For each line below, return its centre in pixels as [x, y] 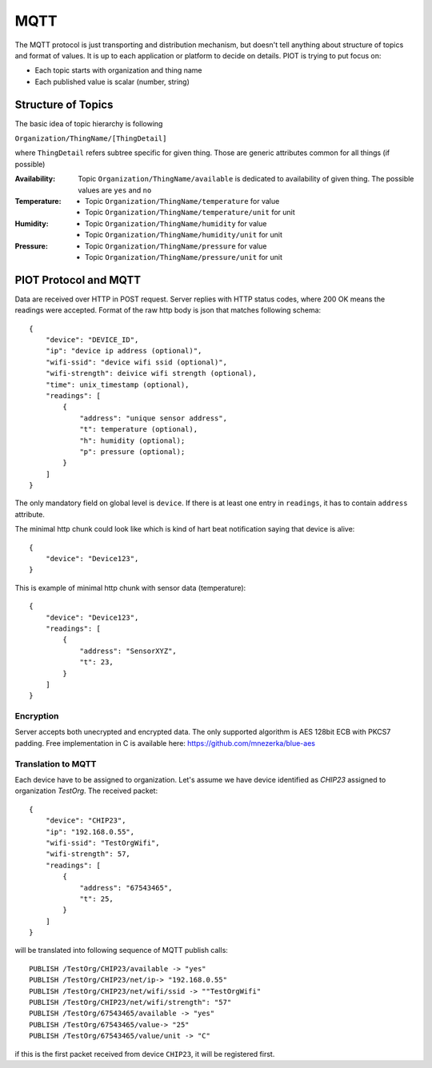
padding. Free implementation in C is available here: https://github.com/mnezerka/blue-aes [165, 743]
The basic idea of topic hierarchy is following [89, 123]
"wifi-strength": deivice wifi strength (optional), [151, 373]
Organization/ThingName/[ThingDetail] [91, 139]
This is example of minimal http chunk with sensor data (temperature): [130, 588]
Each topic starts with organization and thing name [118, 70]
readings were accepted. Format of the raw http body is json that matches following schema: [168, 310]
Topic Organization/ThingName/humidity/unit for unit [184, 235]
